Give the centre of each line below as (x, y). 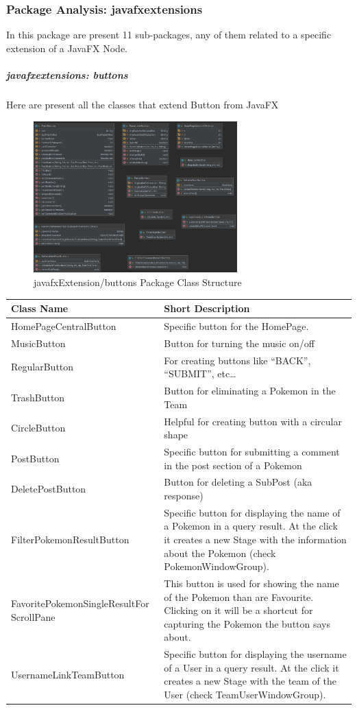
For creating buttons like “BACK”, (237, 360)
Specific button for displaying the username (255, 654)
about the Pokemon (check (220, 553)
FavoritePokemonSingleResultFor (80, 603)
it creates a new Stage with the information (255, 539)
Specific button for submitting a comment (252, 451)
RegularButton (42, 367)
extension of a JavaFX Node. (67, 48)
